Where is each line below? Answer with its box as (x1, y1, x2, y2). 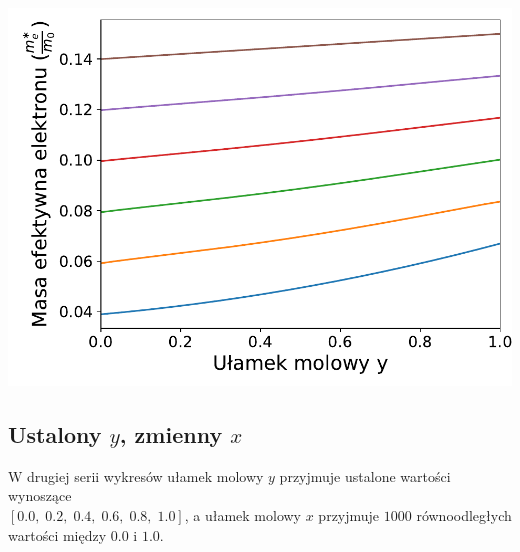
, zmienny (119, 418, 223, 449)
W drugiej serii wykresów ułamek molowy (8, 465, 264, 486)
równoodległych (416, 504, 512, 525)
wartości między (8, 524, 107, 545)
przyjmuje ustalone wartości (279, 465, 451, 486)
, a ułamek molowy (184, 504, 302, 525)
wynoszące (8, 485, 72, 506)
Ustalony (8, 418, 102, 449)
